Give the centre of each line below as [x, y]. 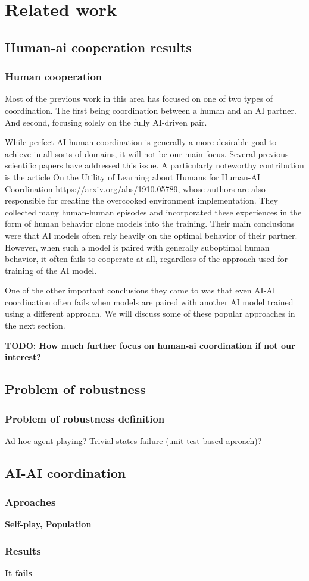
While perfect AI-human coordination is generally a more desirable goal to [141, 142]
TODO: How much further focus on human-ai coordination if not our [150, 345]
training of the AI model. [51, 270]
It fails [18, 573]
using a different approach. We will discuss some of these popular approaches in [150, 313]
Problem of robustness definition [85, 418]
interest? [23, 357]
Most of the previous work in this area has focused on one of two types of [139, 99]
